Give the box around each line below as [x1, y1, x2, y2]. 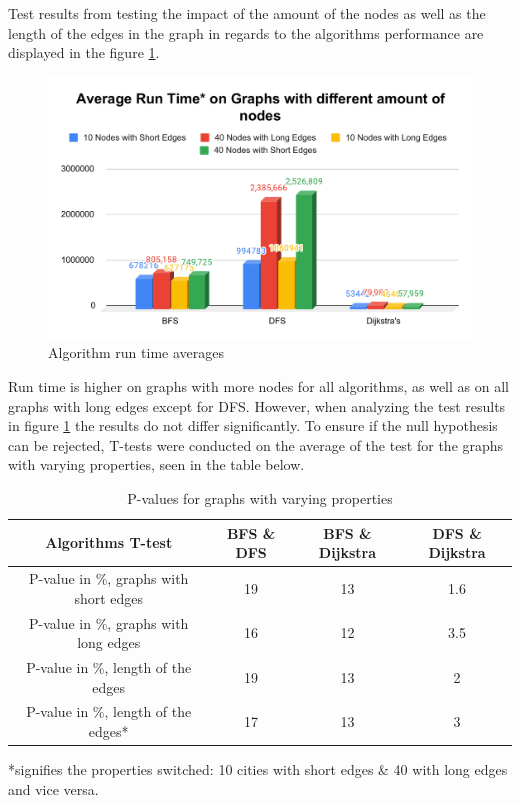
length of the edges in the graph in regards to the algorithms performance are [8, 22, 484, 43]
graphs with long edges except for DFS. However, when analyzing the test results [8, 395, 506, 416]
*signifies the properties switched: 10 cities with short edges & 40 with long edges [8, 759, 508, 780]
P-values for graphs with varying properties [127, 488, 393, 509]
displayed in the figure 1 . [8, 42, 160, 63]
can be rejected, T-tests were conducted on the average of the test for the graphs [8, 434, 504, 455]
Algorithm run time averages [48, 342, 224, 363]
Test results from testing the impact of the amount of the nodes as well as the [8, 3, 486, 23]
